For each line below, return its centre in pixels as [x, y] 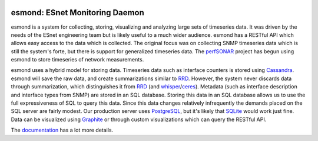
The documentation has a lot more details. [62, 130]
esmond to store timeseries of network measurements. [77, 60]
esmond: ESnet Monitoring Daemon [77, 13]
